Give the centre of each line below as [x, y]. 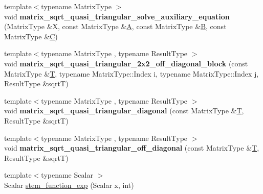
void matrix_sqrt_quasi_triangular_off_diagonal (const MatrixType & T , [132, 148]
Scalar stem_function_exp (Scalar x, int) [69, 185]
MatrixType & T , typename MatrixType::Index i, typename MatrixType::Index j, [131, 73]
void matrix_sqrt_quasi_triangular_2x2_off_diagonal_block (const [126, 63]
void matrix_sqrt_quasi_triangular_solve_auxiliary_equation [117, 16]
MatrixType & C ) [31, 36]
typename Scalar [67, 175]
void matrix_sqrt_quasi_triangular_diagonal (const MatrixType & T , [124, 111]
